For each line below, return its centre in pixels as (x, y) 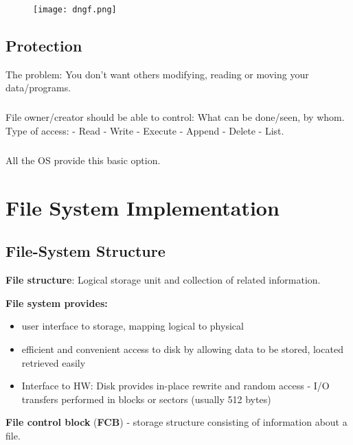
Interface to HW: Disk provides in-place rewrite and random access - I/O (175, 386)
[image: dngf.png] (75, 10)
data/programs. (38, 88)
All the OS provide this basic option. (83, 160)
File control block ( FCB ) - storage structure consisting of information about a (176, 422)
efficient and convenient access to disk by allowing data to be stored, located (182, 349)
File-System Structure (86, 251)
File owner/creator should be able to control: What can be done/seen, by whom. (175, 117)
